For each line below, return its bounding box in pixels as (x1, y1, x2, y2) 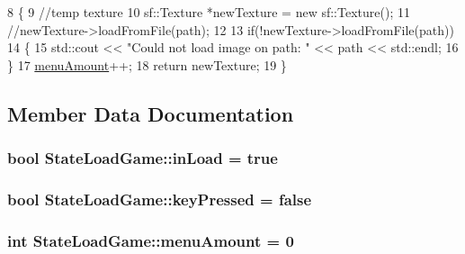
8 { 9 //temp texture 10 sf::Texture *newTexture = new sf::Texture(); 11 (7, 3, 410, 21)
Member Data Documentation (7, 99, 294, 127)
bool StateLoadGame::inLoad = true (7, 147, 278, 169)
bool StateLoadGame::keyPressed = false (7, 187, 312, 210)
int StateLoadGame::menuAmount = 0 (7, 229, 294, 251)
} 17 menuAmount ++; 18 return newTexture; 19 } (7, 55, 287, 74)
